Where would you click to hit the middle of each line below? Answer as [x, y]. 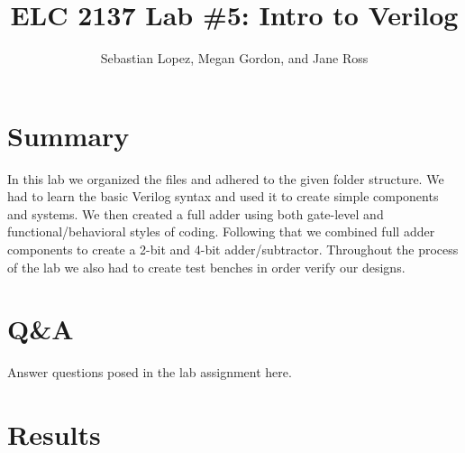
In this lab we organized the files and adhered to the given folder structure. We [226, 178]
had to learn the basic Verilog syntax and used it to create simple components [223, 196]
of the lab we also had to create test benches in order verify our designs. [206, 267]
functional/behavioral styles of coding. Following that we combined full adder [221, 231]
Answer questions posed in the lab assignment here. [150, 372]
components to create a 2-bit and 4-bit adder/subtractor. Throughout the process [233, 250]
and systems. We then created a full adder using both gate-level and [196, 213]
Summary [68, 135]
